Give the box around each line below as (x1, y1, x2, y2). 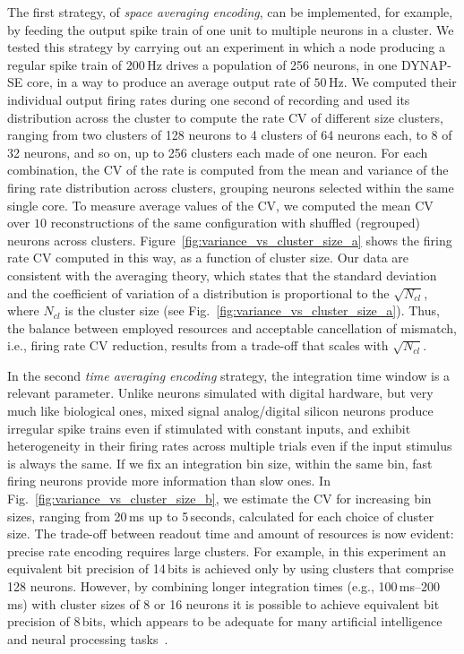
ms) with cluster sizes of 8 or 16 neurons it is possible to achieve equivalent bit (7, 594, 440, 613)
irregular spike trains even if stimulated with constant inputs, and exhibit (7, 418, 411, 437)
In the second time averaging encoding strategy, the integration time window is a (7, 366, 451, 384)
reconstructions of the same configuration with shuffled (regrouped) (50, 213, 421, 232)
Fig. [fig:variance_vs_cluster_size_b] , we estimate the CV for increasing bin (7, 489, 432, 508)
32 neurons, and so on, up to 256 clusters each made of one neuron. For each (7, 142, 428, 161)
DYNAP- (400, 55, 451, 73)
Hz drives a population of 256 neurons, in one (147, 55, 398, 73)
